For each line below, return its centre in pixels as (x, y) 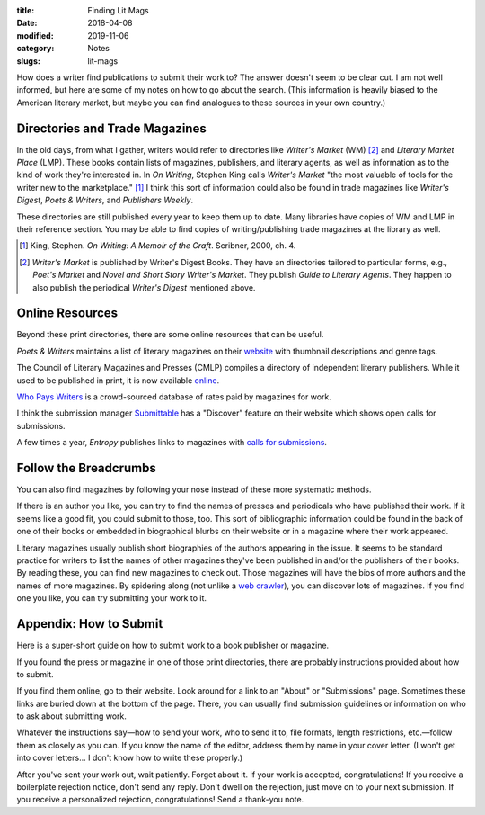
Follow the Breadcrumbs (86, 468)
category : (35, 49)
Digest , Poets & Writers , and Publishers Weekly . (105, 200)
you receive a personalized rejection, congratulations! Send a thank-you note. (160, 800)
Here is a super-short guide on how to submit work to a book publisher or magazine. (173, 645)
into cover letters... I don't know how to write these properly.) (130, 758)
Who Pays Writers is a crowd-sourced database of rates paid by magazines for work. (174, 397)
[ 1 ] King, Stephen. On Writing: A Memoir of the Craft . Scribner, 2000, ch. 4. (158, 246)
